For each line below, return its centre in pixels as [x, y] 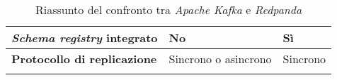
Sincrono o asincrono [220, 59]
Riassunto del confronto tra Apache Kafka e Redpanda [168, 9]
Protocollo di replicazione [84, 59]
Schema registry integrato [85, 38]
